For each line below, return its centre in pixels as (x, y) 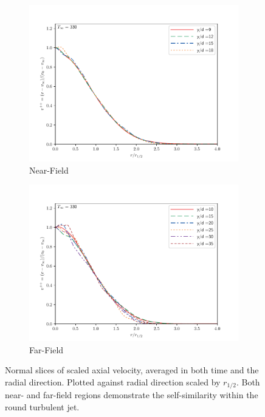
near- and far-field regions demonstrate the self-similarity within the (132, 395)
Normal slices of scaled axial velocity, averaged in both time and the (132, 370)
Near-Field (49, 170)
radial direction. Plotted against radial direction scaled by (113, 381)
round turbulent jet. (42, 407)
